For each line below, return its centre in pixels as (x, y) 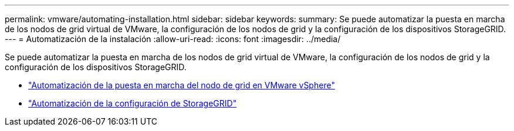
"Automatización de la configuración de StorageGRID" (133, 103)
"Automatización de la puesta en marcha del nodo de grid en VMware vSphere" (182, 85)
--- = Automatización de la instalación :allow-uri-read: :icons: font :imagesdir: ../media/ (173, 39)
